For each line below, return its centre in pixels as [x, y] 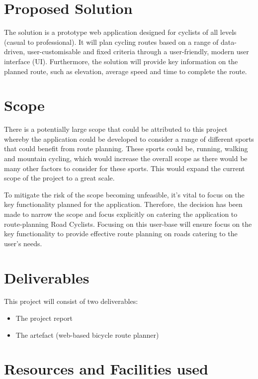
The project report [44, 318]
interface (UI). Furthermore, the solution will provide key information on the [121, 61]
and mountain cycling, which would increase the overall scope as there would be [126, 158]
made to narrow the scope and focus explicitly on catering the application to [121, 214]
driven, [15, 51]
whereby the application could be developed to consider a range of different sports [129, 139]
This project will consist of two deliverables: [71, 301]
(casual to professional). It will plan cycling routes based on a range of [111, 42]
